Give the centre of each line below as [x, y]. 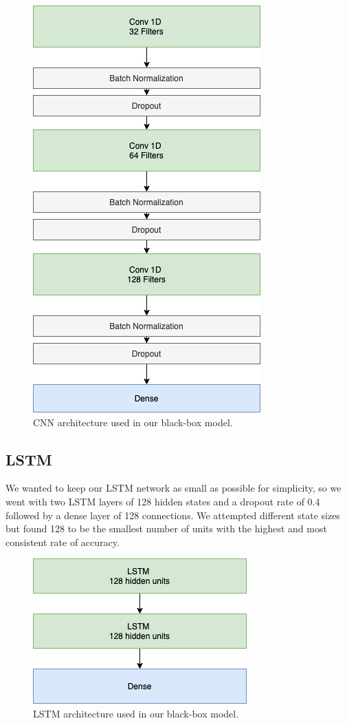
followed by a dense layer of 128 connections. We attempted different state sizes [173, 515]
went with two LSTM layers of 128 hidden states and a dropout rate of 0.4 [163, 501]
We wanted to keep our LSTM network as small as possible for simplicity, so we [173, 488]
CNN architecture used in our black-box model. [133, 422]
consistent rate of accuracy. [63, 542]
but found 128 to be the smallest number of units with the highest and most [166, 528]
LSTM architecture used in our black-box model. [136, 713]
